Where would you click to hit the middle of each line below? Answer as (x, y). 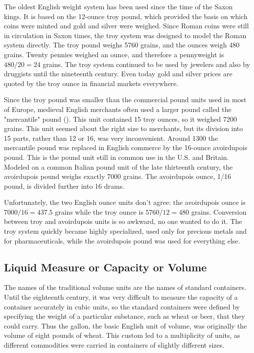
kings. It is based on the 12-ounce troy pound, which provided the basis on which (126, 16)
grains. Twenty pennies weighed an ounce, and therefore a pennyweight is (114, 54)
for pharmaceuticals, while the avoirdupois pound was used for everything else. (122, 240)
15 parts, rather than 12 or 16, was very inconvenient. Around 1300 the (111, 138)
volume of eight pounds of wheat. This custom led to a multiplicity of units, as (122, 335)
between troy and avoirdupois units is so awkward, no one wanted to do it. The (123, 221)
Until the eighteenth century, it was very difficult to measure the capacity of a (121, 297)
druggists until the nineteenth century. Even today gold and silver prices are (118, 74)
